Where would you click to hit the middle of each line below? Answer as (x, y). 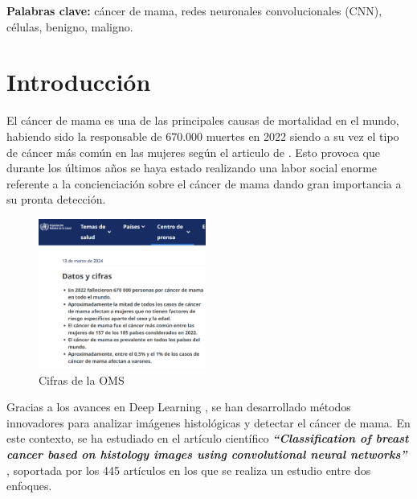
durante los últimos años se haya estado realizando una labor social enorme (192, 168)
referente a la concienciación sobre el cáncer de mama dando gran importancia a (204, 183)
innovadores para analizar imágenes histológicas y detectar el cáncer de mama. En (208, 422)
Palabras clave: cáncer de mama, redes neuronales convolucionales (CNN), (194, 10)
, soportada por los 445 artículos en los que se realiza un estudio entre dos (189, 470)
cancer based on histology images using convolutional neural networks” (207, 454)
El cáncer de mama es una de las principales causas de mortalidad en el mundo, (203, 120)
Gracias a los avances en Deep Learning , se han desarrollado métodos (179, 407)
